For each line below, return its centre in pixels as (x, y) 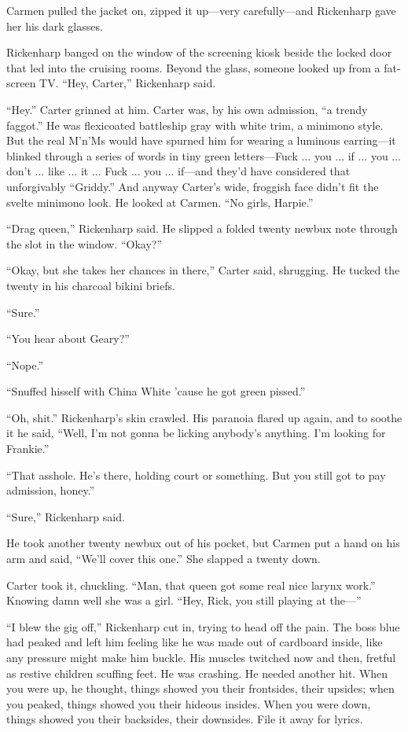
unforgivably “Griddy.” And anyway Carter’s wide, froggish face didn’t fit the (193, 186)
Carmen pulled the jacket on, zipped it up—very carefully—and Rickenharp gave (201, 10)
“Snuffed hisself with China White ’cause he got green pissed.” (156, 391)
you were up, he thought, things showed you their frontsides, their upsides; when (200, 688)
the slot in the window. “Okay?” (85, 243)
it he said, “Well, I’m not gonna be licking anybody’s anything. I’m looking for (196, 433)
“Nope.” (25, 364)
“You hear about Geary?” (68, 338)
